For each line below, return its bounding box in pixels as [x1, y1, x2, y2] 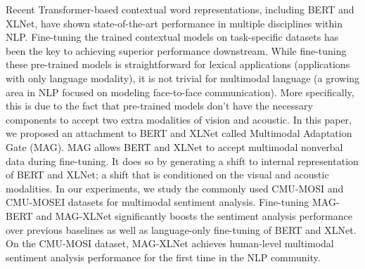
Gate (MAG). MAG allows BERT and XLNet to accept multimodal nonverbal [6, 139, 343, 154]
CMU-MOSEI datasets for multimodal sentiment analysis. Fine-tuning [6, 195, 309, 209]
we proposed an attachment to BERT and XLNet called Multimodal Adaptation [6, 126, 352, 140]
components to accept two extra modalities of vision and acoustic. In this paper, [6, 112, 352, 126]
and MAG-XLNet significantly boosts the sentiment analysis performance [36, 208, 352, 223]
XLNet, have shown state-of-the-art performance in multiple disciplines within [6, 15, 342, 30]
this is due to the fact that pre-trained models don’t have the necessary [6, 98, 313, 113]
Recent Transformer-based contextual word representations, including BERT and [6, 2, 354, 16]
